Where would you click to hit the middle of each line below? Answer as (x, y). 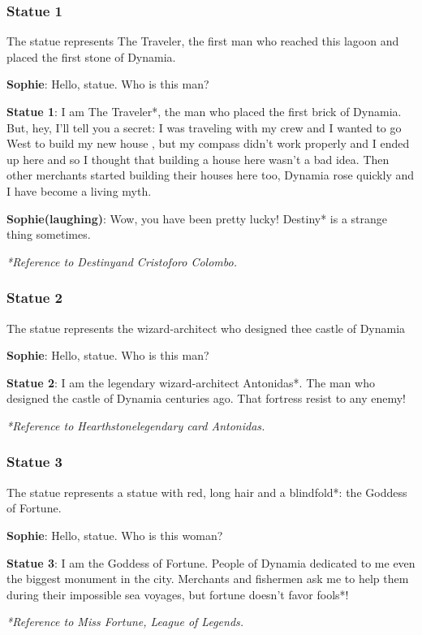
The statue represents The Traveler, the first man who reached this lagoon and (203, 41)
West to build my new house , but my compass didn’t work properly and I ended (208, 143)
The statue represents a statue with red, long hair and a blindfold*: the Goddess (207, 492)
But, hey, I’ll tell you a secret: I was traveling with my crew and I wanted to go (204, 127)
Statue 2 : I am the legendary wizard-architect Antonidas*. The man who (191, 382)
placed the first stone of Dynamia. (91, 56)
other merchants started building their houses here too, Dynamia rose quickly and (211, 175)
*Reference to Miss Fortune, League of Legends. (125, 622)
